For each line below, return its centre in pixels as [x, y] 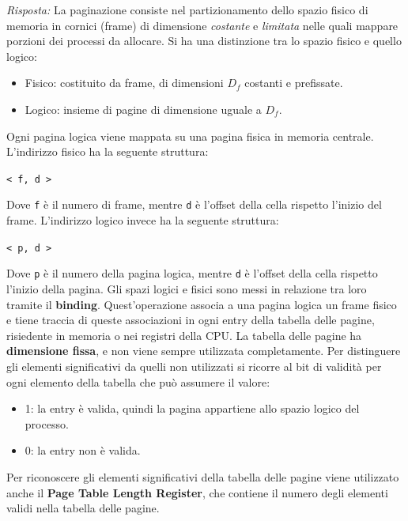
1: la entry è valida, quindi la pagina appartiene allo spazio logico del [192, 408]
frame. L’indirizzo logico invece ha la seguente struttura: [143, 220]
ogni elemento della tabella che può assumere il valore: [138, 381]
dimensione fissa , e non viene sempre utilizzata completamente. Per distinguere [204, 351]
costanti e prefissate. [294, 83]
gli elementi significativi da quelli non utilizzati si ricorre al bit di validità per [194, 366]
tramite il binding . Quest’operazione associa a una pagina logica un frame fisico [202, 304]
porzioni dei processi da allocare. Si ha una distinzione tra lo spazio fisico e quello [204, 41]
